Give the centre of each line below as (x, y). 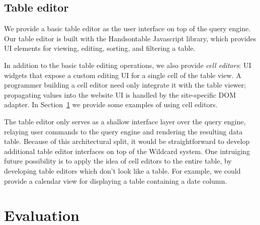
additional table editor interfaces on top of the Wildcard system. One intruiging (127, 151)
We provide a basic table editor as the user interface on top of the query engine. (127, 28)
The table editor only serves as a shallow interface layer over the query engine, (125, 121)
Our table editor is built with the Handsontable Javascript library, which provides (130, 38)
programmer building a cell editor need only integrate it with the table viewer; (125, 85)
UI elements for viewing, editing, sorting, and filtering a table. (100, 48)
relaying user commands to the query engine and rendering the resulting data (123, 131)
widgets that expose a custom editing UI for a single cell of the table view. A (123, 75)
